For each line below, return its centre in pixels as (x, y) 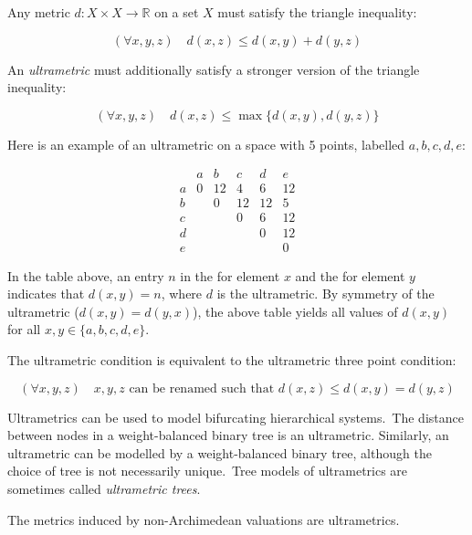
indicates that (46, 294)
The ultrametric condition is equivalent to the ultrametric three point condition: (232, 359)
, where (182, 294)
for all (24, 329)
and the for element (350, 275)
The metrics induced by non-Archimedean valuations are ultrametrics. (204, 519)
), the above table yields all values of (295, 311)
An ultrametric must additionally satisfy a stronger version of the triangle (214, 69)
